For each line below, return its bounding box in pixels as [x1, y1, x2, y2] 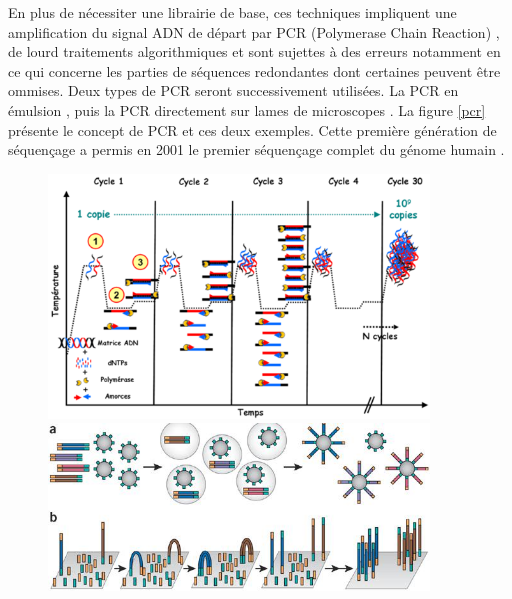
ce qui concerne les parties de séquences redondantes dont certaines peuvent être [8, 60, 501, 81]
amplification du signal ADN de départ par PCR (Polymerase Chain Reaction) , [8, 21, 500, 42]
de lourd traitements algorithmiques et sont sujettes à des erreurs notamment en [8, 41, 501, 62]
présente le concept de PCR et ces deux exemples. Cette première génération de [8, 119, 497, 140]
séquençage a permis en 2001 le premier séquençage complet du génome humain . [8, 139, 505, 160]
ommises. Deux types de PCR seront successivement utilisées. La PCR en [8, 80, 459, 101]
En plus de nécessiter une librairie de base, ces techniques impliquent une [8, 2, 457, 22]
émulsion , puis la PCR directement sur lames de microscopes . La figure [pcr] [8, 99, 486, 120]
